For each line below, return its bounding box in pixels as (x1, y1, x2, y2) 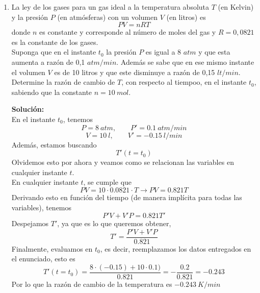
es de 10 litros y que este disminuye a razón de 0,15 (54, 66, 215, 77)
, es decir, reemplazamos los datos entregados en (100, 243, 251, 254)
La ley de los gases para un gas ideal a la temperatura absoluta (11, 2, 210, 12)
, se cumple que (83, 177, 132, 187)
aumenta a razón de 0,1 (11, 56, 85, 67)
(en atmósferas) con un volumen (57, 11, 158, 22)
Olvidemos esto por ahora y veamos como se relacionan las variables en (11, 157, 234, 167)
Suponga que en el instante (11, 46, 96, 57)
